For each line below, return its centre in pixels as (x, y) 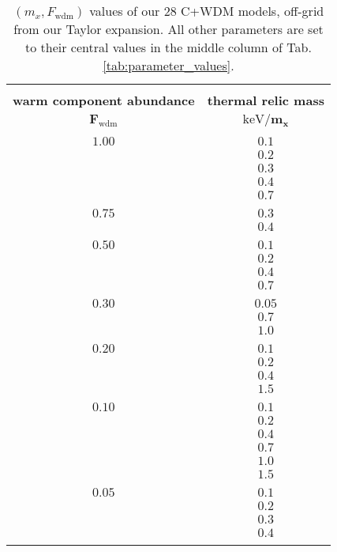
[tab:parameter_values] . (168, 65)
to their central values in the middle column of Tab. (168, 47)
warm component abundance (104, 100)
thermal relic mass (266, 100)
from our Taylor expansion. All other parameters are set (168, 29)
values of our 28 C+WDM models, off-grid (207, 11)
